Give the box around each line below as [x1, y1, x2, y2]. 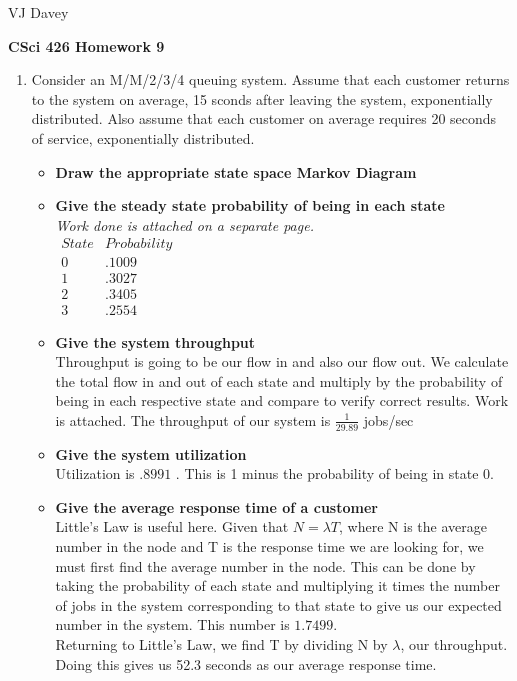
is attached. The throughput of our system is [55, 409, 331, 430]
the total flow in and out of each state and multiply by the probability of [55, 370, 503, 391]
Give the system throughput [55, 331, 256, 352]
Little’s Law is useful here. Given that [55, 516, 289, 537]
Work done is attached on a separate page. [55, 214, 314, 235]
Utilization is [55, 463, 135, 484]
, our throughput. [400, 634, 508, 655]
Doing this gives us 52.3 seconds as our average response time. [55, 653, 437, 674]
